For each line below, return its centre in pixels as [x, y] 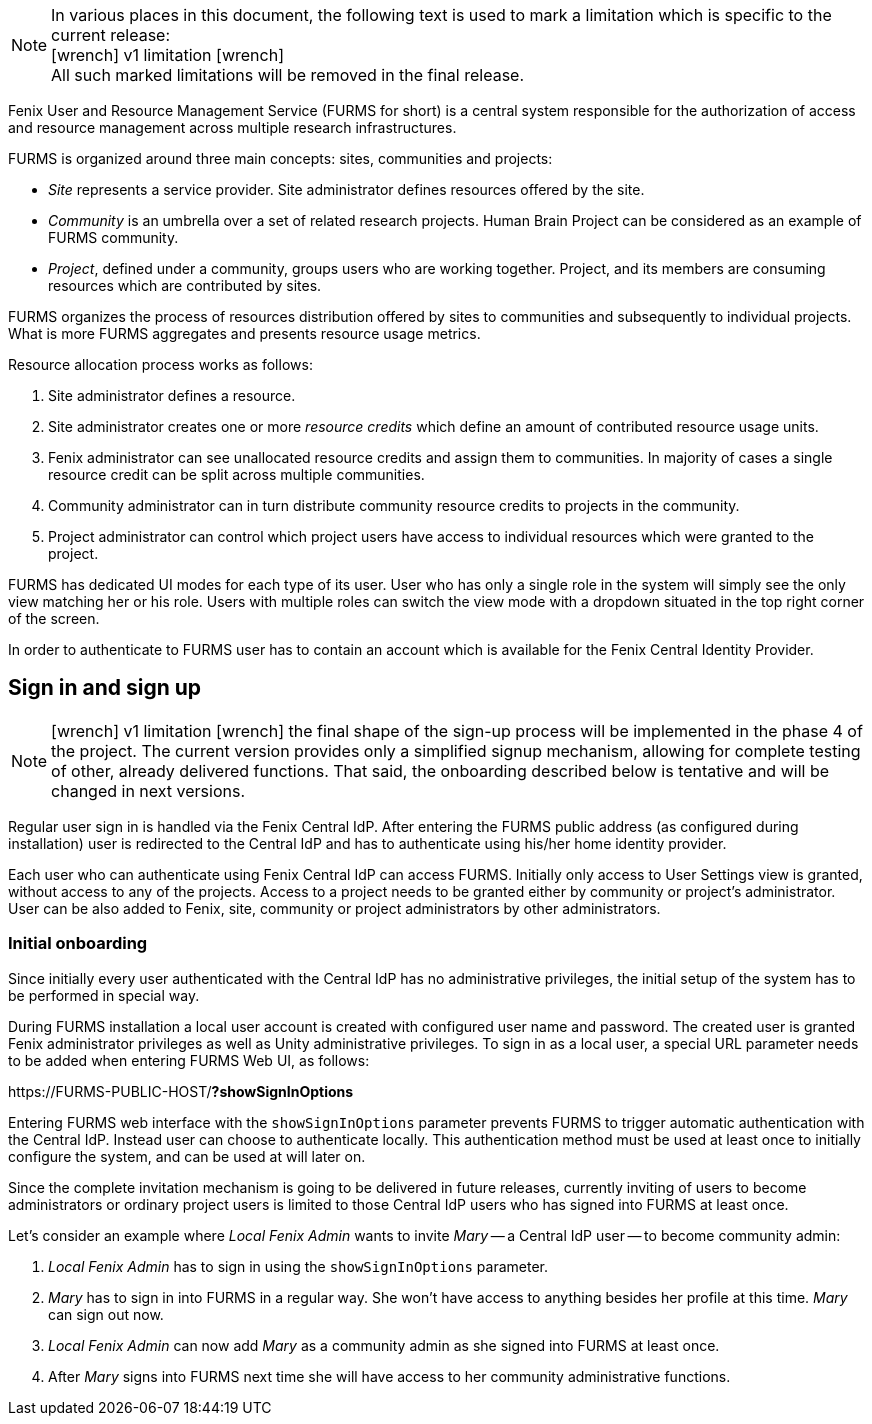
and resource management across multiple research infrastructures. [232, 127]
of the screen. [54, 618]
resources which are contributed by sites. [185, 285]
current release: [111, 35]
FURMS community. [113, 237]
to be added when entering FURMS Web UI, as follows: [189, 1060]
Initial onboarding [78, 943]
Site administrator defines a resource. [172, 395]
